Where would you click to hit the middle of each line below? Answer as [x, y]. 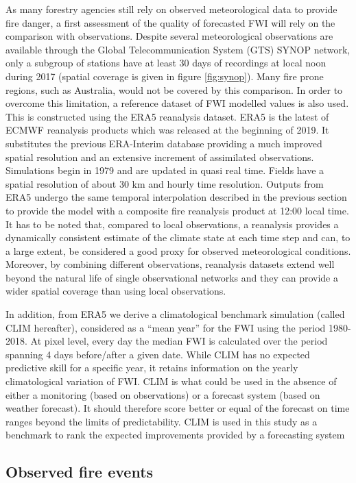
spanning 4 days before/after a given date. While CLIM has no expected [158, 354]
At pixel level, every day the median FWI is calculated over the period [179, 341]
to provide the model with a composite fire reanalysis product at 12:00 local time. [177, 210]
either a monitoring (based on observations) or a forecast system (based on [163, 394]
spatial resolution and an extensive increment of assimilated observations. [160, 157]
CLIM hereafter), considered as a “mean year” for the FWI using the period [166, 327]
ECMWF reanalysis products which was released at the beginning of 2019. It [167, 130]
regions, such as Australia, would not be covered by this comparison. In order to [174, 89]
